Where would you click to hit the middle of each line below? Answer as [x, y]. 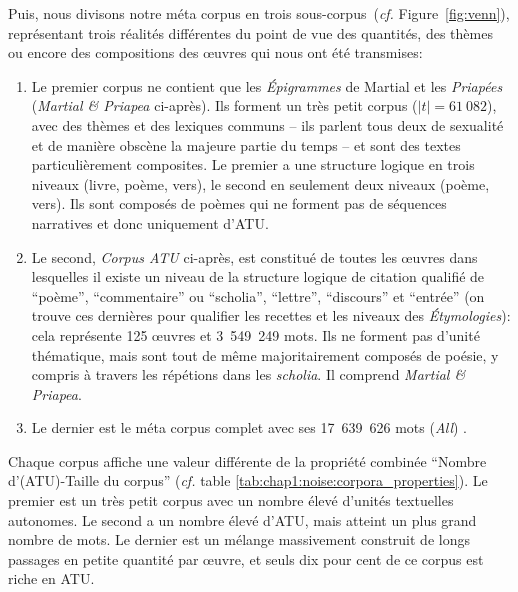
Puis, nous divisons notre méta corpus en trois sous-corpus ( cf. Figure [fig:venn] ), [259, 13]
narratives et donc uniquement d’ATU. [150, 222]
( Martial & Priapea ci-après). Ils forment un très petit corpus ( [224, 105]
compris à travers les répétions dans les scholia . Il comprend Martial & [248, 374]
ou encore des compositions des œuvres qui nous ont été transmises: [215, 52]
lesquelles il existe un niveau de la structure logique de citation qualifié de [258, 276]
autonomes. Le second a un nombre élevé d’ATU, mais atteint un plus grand [242, 519]
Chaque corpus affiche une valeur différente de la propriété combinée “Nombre [247, 460]
